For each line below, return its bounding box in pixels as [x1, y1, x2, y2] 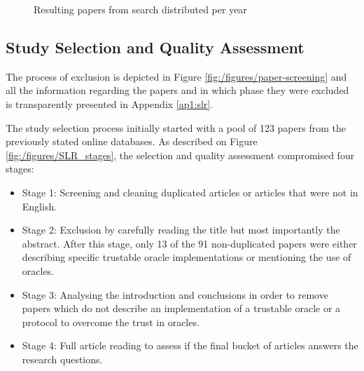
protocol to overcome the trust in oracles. [22, 314, 199, 329]
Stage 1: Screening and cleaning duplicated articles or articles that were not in [22, 184, 358, 199]
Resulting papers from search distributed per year [34, 2, 247, 16]
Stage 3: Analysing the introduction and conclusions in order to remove [22, 287, 328, 302]
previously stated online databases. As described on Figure [6, 134, 258, 149]
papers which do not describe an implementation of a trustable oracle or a [22, 301, 341, 316]
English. [22, 198, 57, 213]
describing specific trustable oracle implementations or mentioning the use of [22, 250, 351, 264]
